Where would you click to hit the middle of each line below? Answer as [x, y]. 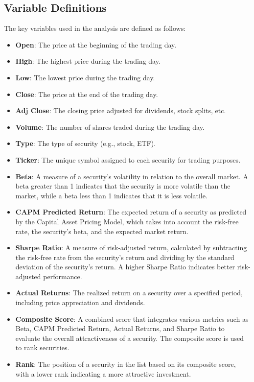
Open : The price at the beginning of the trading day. [96, 44]
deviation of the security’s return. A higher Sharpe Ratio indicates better [125, 267]
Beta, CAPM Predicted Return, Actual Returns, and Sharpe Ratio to [120, 328]
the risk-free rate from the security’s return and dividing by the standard [125, 257]
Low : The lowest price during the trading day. [85, 77]
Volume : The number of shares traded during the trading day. [110, 127]
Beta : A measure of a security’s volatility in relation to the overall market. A [132, 176]
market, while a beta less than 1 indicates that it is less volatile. [111, 195]
